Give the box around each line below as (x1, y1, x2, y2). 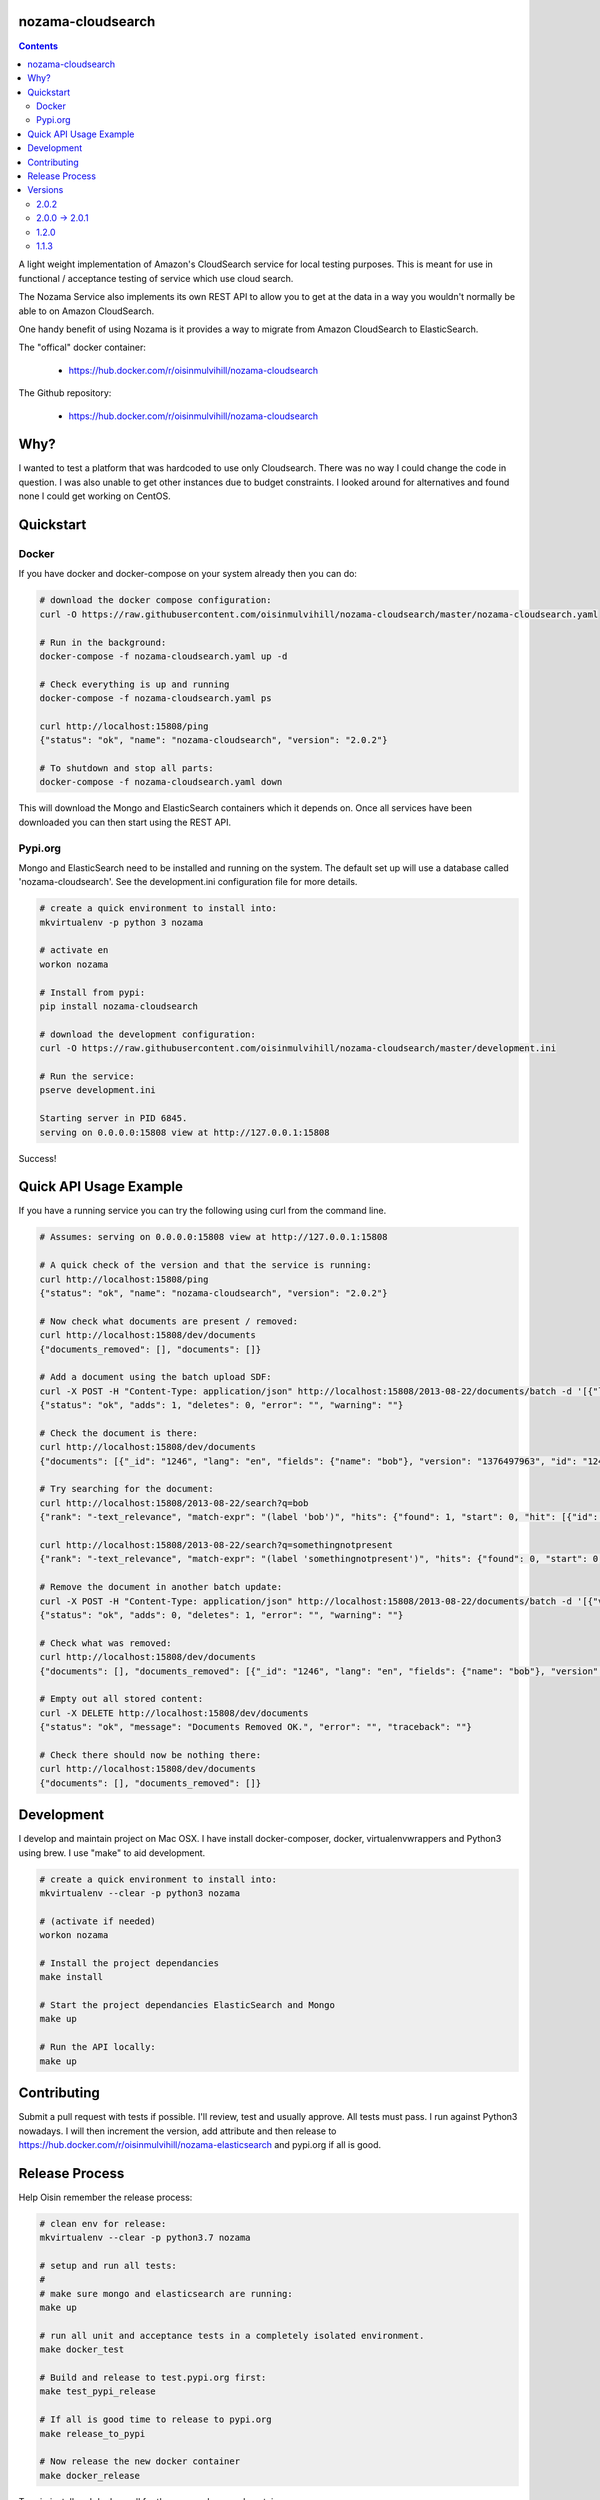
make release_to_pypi (39, 2428, 146, 2439)
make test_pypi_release (39, 2386, 157, 2397)
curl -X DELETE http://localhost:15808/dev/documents (39, 1707, 309, 1719)
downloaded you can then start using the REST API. (18, 816, 232, 828)
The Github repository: (18, 387, 112, 399)
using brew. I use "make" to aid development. (18, 1846, 206, 1859)
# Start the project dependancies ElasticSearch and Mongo (39, 2000, 335, 2011)
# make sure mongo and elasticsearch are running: (39, 2288, 294, 2299)
